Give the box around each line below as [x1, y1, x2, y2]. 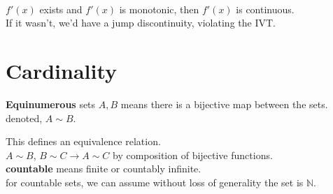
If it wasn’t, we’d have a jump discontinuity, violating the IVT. [6, 15, 276, 30]
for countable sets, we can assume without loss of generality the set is [6, 174, 304, 189]
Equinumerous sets [6, 96, 96, 111]
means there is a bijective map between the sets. [120, 96, 328, 111]
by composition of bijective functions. [113, 147, 273, 162]
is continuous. [236, 1, 295, 16]
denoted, [6, 110, 43, 125]
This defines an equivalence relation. [6, 134, 161, 149]
